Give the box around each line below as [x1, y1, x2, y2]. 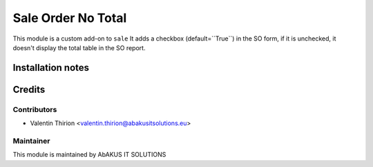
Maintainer [12, 136, 50, 146]
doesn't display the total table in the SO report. [12, 43, 146, 52]
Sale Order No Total [12, 10, 127, 25]
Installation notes [12, 62, 90, 74]
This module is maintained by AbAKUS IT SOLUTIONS [12, 151, 166, 159]
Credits [12, 83, 46, 96]
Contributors [12, 104, 57, 114]
